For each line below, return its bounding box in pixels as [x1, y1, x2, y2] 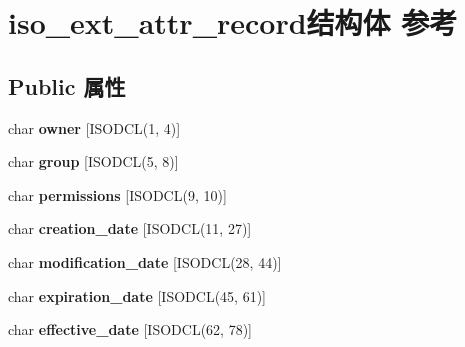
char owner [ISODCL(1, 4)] [8, 117, 181, 138]
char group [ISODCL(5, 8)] [8, 151, 179, 172]
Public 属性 [8, 70, 126, 101]
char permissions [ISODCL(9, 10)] [8, 184, 227, 205]
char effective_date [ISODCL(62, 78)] [8, 319, 252, 340]
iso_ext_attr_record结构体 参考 [8, 2, 458, 43]
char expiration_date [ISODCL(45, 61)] [8, 285, 266, 306]
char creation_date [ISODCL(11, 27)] [8, 218, 252, 239]
